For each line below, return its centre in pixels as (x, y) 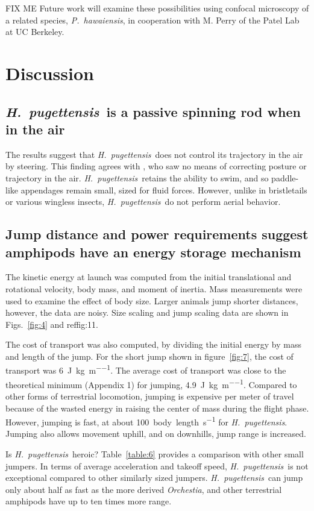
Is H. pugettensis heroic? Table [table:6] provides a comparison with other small (155, 454)
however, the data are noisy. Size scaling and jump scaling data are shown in (147, 312)
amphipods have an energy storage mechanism (153, 252)
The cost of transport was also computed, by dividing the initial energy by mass (153, 344)
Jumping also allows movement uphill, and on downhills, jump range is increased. (156, 434)
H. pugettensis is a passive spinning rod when (153, 111)
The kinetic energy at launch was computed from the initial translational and (149, 277)
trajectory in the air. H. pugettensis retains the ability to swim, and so (137, 177)
